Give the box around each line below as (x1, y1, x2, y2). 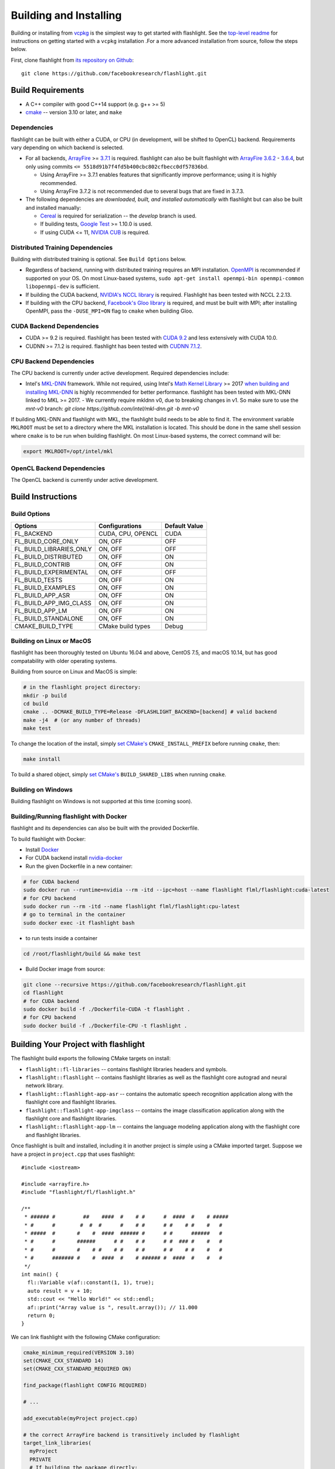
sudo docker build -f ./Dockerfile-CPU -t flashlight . (23, 1022, 188, 1029)
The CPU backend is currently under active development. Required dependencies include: (11, 370, 229, 376)
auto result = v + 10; (27, 1287, 93, 1294)
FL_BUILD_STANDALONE (14, 614, 83, 622)
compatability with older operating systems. (11, 657, 117, 664)
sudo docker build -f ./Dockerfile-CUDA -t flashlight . (23, 1005, 191, 1012)
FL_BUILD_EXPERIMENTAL (14, 568, 89, 576)
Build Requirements (11, 85, 84, 95)
